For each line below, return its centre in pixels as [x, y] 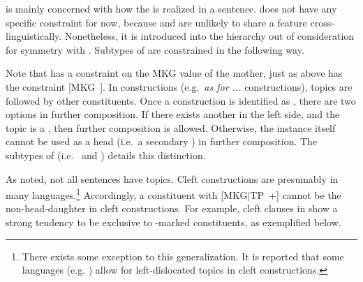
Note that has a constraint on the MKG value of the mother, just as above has [174, 73]
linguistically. [34, 36]
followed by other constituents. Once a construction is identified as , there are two [181, 100]
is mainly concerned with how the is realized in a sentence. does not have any [171, 8]
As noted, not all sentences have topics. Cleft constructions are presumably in [172, 178]
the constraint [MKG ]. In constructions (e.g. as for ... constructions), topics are [179, 86]
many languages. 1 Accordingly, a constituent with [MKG [127, 194]
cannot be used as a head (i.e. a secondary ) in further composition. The [162, 141]
